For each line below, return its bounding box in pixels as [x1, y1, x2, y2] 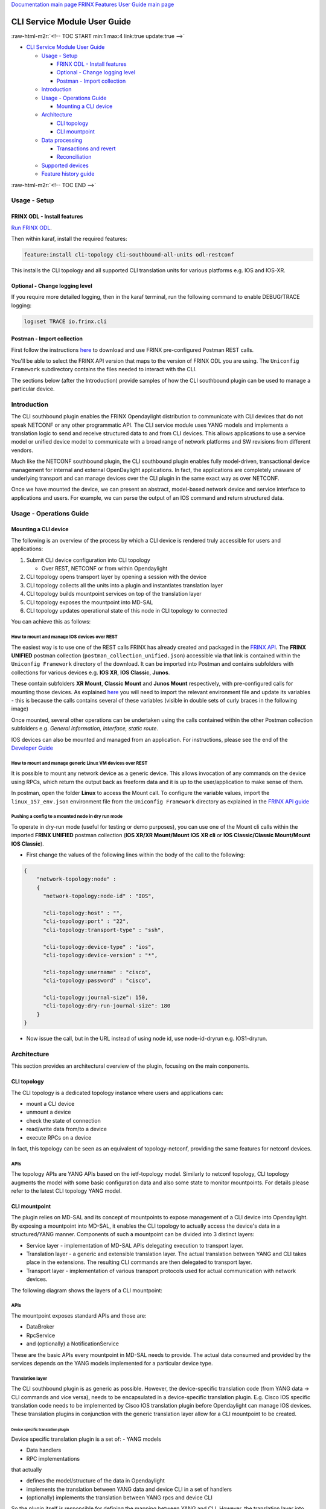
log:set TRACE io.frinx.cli [24, 317, 107, 325]
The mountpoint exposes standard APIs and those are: [11, 1312, 147, 1319]
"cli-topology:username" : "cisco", [43, 969, 152, 975]
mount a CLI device [26, 1100, 75, 1107]
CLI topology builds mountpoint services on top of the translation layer [26, 590, 202, 598]
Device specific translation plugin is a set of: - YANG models [11, 1435, 161, 1443]
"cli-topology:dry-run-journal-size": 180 [43, 1003, 171, 1009]
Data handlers [26, 1446, 62, 1454]
